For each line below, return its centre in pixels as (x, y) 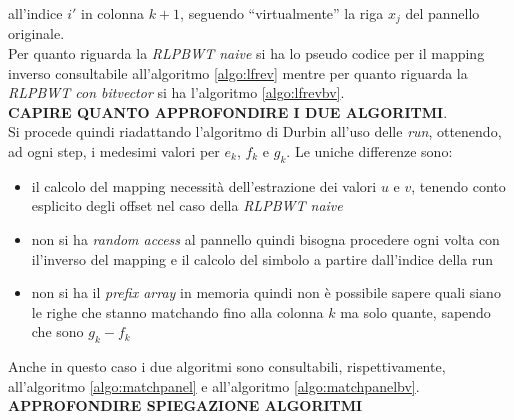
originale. (36, 33)
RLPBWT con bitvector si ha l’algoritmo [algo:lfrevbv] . (176, 92)
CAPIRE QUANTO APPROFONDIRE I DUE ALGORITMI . (228, 111)
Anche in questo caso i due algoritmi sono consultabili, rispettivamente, (227, 366)
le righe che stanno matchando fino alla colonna (177, 311)
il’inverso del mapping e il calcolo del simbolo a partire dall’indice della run (262, 258)
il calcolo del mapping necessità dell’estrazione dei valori (204, 185)
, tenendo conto (458, 185)
